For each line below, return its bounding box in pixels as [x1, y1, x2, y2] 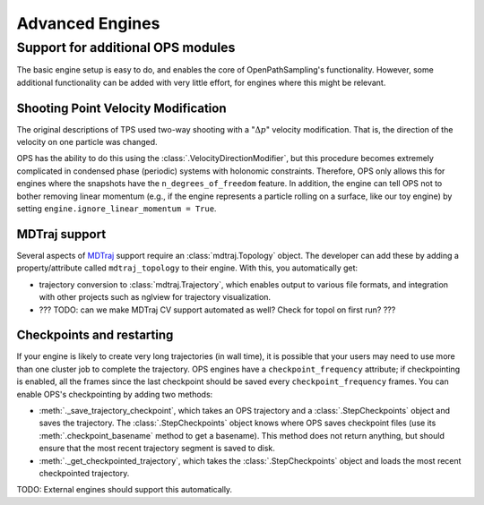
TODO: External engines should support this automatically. [16, 484, 233, 495]
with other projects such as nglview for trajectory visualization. [39, 292, 272, 303]
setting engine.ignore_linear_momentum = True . [16, 203, 217, 214]
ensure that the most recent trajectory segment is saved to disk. [39, 443, 275, 454]
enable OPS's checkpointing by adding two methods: [16, 389, 213, 399]
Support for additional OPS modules [16, 39, 236, 56]
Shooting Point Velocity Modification [16, 100, 227, 116]
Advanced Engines [16, 13, 160, 33]
